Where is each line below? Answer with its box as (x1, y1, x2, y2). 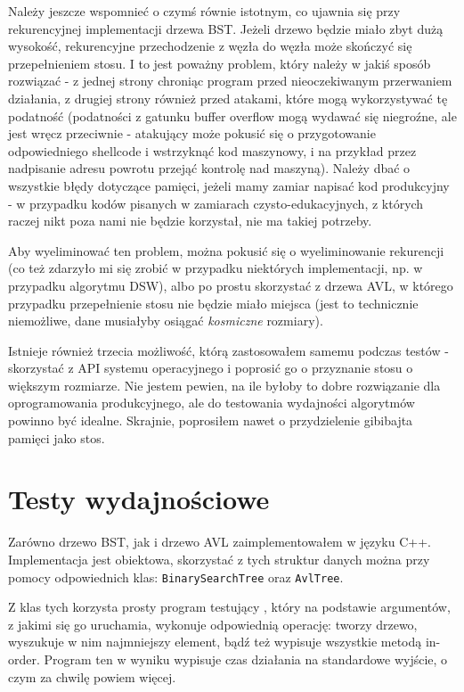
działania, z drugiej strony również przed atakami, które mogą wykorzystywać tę (8, 88, 448, 107)
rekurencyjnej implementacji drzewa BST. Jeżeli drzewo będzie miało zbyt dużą (8, 19, 444, 37)
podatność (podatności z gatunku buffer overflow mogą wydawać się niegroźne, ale (8, 106, 457, 125)
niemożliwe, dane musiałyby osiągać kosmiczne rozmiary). (8, 311, 323, 330)
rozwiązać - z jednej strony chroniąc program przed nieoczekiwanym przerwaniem (8, 71, 452, 90)
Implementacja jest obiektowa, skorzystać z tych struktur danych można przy (8, 549, 430, 568)
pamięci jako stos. (8, 428, 105, 447)
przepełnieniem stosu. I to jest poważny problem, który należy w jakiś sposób (8, 54, 431, 72)
